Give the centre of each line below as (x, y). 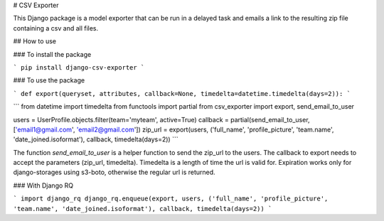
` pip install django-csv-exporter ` (79, 67)
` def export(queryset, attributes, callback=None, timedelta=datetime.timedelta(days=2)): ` (182, 93)
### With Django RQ (43, 185)
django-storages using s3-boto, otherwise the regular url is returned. (114, 172)
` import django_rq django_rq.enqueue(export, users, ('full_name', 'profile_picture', (171, 199)
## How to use (35, 41)
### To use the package (49, 80)
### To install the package (52, 54)
